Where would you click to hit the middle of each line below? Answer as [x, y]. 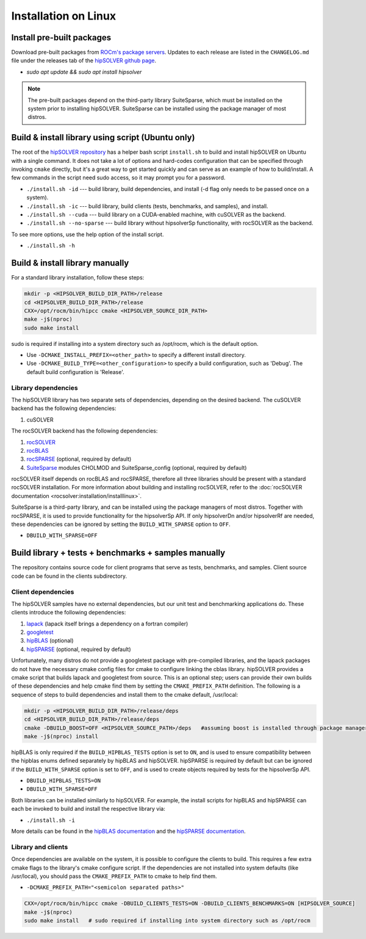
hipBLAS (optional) [50, 641]
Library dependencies [45, 387]
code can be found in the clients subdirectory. [69, 576]
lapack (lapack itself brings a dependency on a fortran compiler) [107, 624]
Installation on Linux [63, 16]
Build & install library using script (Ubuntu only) [103, 138]
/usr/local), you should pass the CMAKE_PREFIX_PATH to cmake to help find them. [114, 876]
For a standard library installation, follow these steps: [78, 278]
